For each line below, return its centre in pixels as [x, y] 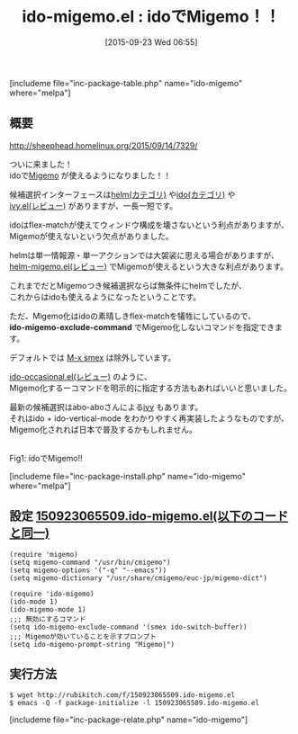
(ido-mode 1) [34, 602]
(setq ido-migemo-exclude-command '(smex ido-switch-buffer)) [128, 627]
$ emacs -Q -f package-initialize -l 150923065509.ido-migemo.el [134, 703]
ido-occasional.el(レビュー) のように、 [81, 376]
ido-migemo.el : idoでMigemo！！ [151, 17]
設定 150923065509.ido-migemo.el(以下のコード [149, 516]
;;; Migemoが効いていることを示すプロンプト [83, 636]
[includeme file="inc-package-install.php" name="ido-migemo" [127, 476]
